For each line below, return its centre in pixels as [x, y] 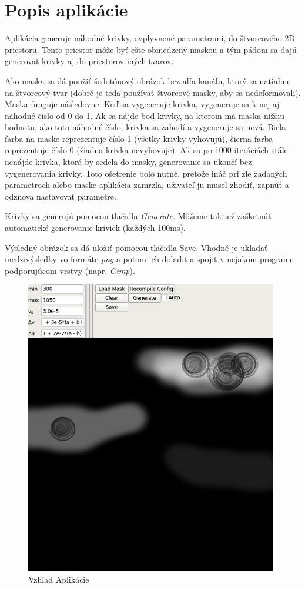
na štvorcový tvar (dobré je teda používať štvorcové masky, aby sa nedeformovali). [153, 92]
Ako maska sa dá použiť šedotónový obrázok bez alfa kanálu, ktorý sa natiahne [148, 80]
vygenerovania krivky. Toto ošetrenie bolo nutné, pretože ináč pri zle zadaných [146, 173]
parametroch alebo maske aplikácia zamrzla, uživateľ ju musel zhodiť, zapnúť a [147, 185]
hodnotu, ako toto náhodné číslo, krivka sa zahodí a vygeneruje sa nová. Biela [145, 127]
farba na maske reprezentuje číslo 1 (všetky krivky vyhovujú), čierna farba [139, 138]
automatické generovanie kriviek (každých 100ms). [95, 228]
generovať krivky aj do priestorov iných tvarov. [89, 61]
